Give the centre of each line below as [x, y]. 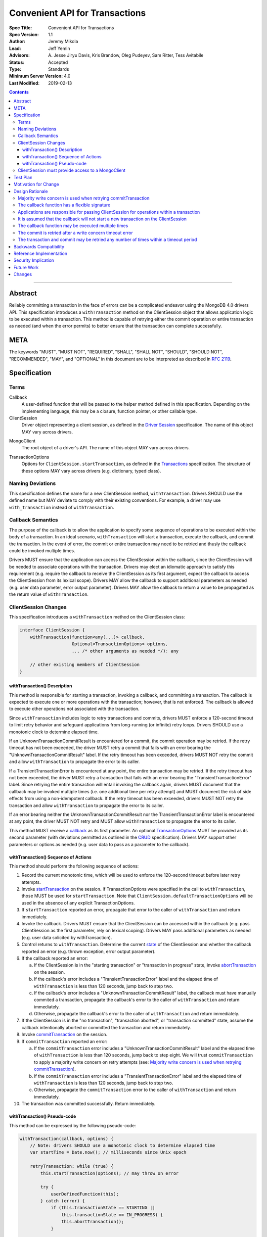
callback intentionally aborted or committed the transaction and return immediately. [106, 1027]
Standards [59, 69]
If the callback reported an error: [55, 958]
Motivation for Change [36, 184]
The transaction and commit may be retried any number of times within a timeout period [108, 239]
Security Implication [34, 260]
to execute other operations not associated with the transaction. [74, 709]
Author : [17, 42]
